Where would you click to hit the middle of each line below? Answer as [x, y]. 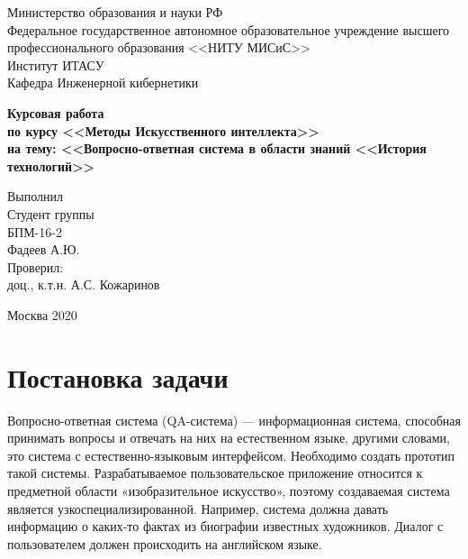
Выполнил [36, 196]
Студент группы [51, 213]
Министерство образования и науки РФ [115, 12]
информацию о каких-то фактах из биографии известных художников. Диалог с [225, 526]
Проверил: [36, 266]
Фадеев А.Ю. [44, 249]
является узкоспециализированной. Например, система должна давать [198, 508]
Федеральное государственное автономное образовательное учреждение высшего [229, 29]
